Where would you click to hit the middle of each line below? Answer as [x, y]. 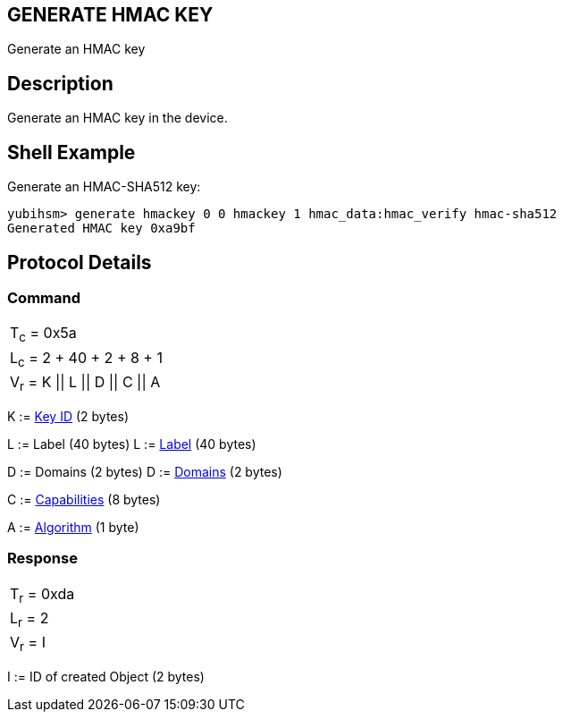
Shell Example [71, 152]
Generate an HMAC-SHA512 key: [104, 187]
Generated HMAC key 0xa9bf [101, 228]
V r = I [28, 644]
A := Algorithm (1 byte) [73, 527]
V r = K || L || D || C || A [85, 383]
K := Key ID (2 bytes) [68, 416]
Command [44, 297]
